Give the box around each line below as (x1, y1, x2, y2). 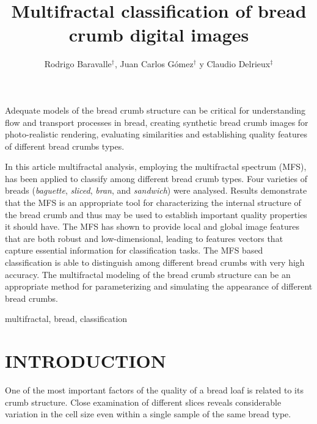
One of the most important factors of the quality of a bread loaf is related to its (5, 384, 304, 397)
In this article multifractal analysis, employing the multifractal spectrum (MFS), (5, 160, 307, 173)
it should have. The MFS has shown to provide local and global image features (5, 220, 300, 233)
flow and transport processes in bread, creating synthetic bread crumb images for (5, 115, 308, 128)
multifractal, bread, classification (5, 312, 128, 325)
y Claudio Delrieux (199, 57, 271, 70)
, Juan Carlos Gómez (114, 57, 194, 70)
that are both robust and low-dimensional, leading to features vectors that (5, 232, 283, 244)
